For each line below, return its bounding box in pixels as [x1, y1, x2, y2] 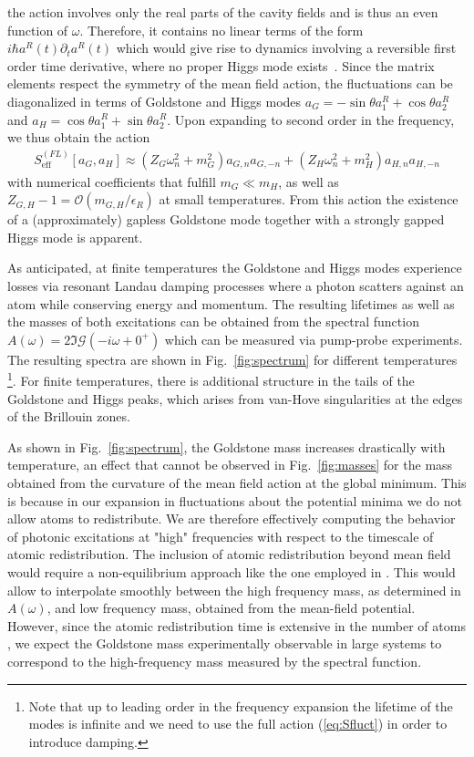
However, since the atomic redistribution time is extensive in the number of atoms [7, 616, 466, 635]
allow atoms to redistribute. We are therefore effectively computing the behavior [7, 509, 456, 528]
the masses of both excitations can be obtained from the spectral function [7, 312, 419, 331]
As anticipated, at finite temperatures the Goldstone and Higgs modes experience [7, 258, 462, 277]
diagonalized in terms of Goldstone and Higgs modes [7, 91, 302, 110]
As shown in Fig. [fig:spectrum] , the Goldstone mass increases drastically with [7, 437, 446, 456]
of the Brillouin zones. [7, 407, 130, 426]
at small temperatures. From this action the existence [159, 190, 459, 209]
